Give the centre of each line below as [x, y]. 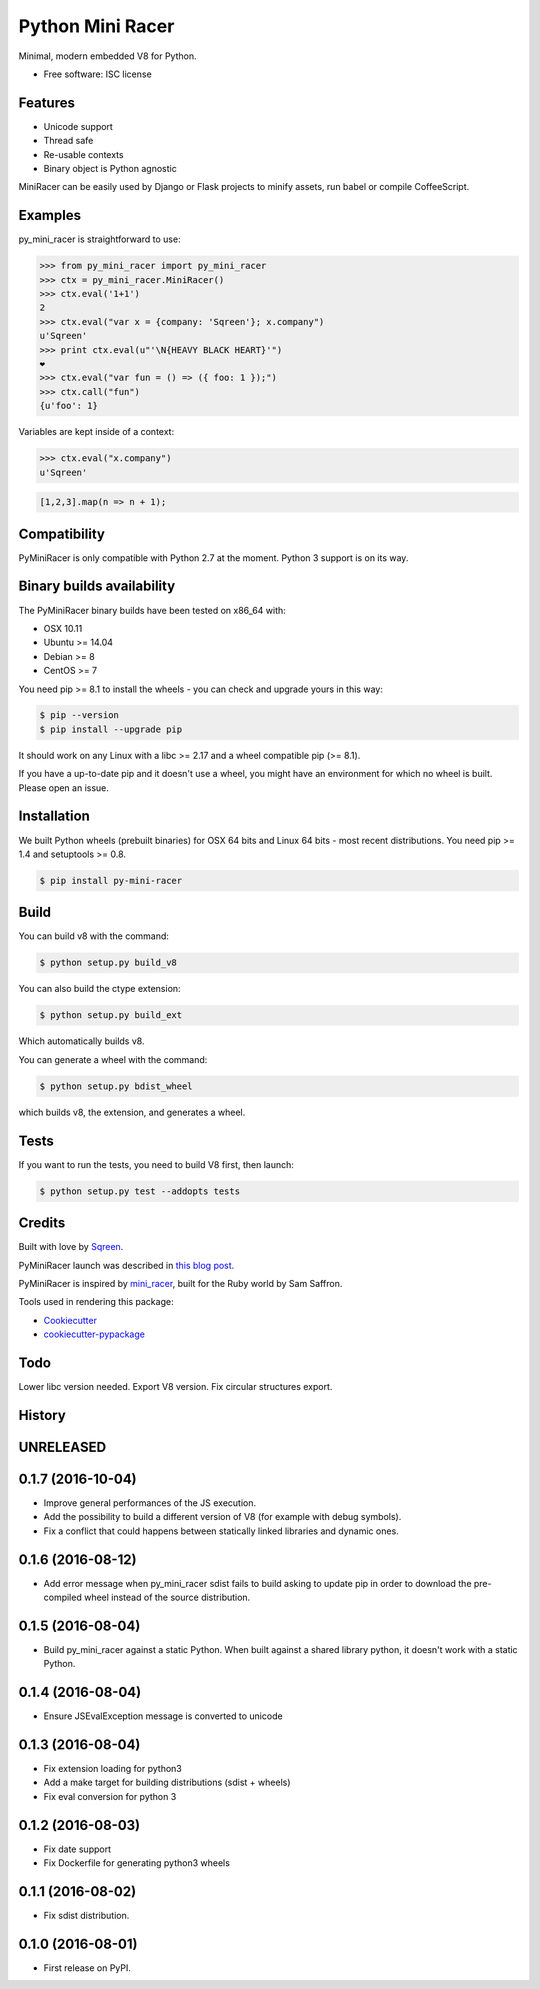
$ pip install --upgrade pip [111, 729]
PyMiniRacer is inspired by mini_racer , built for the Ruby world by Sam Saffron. [180, 1283]
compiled [62, 1597]
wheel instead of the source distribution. [167, 1597]
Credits [42, 1223]
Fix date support [77, 1849]
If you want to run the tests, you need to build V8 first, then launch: [156, 1164]
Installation [54, 816]
